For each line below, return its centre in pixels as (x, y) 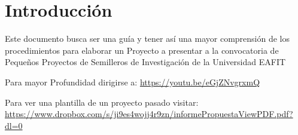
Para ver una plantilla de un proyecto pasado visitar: (102, 102)
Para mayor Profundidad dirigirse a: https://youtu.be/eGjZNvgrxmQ (133, 82)
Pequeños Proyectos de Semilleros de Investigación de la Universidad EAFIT (145, 62)
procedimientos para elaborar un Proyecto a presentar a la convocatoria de (142, 50)
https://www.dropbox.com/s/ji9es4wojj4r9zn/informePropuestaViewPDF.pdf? (149, 114)
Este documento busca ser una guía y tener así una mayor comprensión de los (147, 39)
